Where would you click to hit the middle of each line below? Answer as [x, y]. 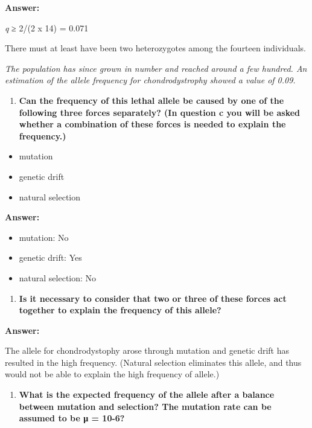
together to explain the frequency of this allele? [120, 310]
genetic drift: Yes [50, 257]
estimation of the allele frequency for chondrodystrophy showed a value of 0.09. [150, 80]
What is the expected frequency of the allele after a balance [147, 394]
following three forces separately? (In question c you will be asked [160, 112]
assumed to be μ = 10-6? [72, 418]
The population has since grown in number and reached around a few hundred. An [156, 68]
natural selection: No [58, 277]
